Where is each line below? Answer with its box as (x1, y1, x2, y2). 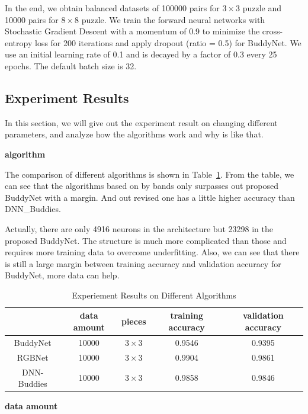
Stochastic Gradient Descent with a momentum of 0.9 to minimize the (5, 25, 260, 37)
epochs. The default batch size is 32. (5, 59, 137, 72)
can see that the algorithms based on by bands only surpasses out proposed (5, 179, 279, 192)
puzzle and (242, 2, 281, 14)
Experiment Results (5, 88, 129, 107)
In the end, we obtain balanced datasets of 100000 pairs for (5, 2, 220, 14)
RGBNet (17, 351, 49, 363)
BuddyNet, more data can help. (5, 269, 120, 281)
